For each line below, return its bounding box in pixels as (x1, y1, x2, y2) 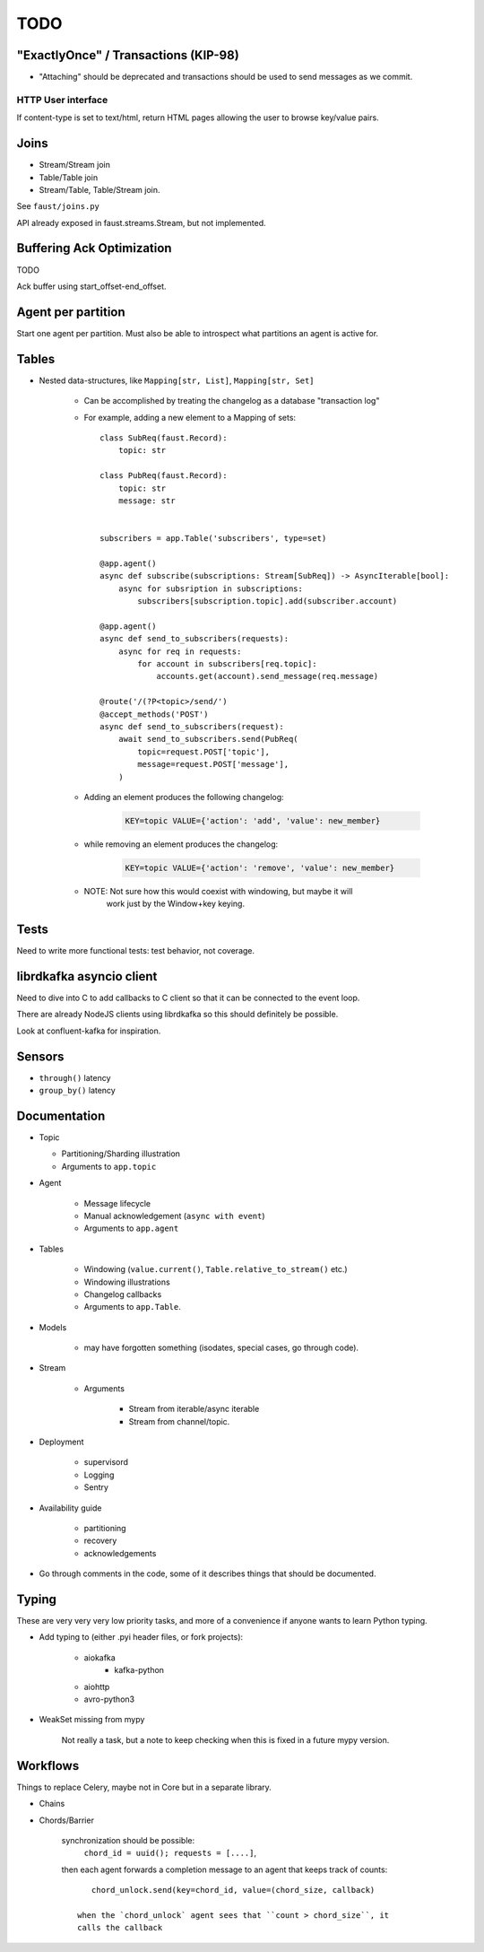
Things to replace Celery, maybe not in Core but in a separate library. (16, 1782, 272, 1792)
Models (39, 1321, 67, 1332)
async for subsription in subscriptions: (117, 583, 304, 594)
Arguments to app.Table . (83, 1302, 181, 1312)
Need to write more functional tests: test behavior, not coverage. (16, 945, 255, 956)
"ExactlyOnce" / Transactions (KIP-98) (16, 48, 239, 63)
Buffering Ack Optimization (16, 240, 172, 256)
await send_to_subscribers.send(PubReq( (117, 734, 299, 745)
